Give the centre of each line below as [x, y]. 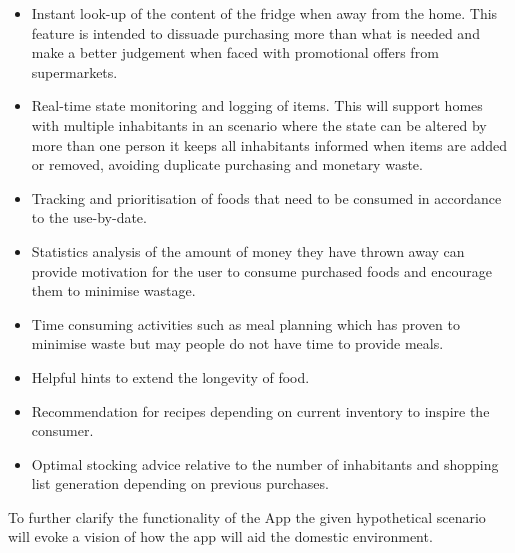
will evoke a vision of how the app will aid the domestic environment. [220, 536]
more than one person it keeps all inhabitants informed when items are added [269, 144]
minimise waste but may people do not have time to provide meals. [237, 343]
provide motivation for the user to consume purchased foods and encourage [261, 270]
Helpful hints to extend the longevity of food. [170, 376]
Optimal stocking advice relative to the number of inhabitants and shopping [265, 463]
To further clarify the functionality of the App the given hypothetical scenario [247, 516]
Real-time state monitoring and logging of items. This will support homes [257, 105]
